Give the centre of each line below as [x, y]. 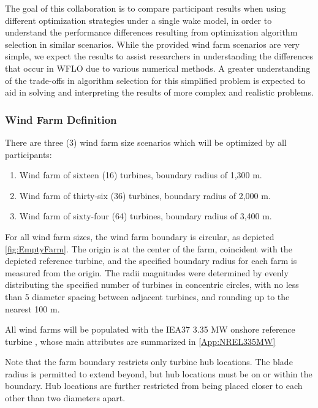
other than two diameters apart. [65, 398]
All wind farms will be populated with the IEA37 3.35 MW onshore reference [150, 329]
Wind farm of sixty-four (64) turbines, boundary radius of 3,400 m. [146, 216]
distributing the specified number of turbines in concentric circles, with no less [152, 285]
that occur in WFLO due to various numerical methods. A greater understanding [158, 68]
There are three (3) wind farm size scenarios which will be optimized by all [146, 142]
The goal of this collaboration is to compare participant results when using [146, 8]
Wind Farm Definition [61, 119]
